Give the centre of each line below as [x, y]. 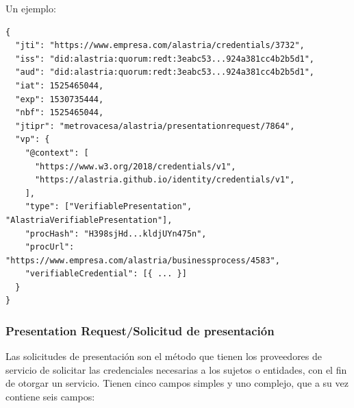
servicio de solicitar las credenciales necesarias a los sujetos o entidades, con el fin [176, 369]
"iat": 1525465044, [60, 85]
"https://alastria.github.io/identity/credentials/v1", [165, 180]
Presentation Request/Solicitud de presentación [140, 330]
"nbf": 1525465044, [60, 113]
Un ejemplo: [31, 8]
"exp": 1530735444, [60, 99]
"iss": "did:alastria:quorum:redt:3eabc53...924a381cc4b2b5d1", [165, 59]
